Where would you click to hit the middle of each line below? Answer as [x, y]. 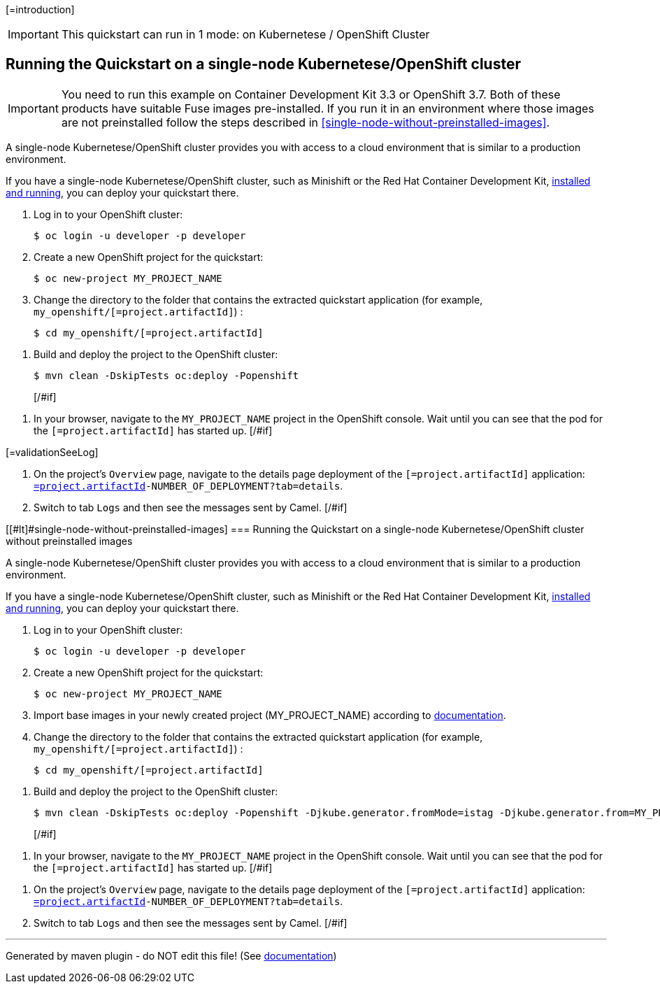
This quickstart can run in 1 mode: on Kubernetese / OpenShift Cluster [245, 34]
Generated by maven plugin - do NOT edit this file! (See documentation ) [171, 955]
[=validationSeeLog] [52, 452]
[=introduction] [40, 9]
